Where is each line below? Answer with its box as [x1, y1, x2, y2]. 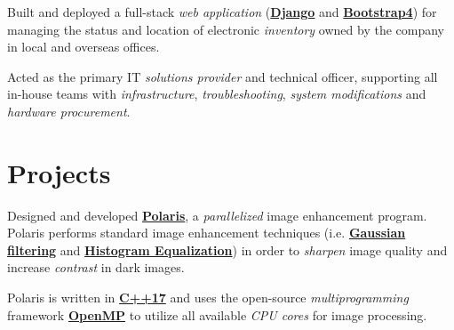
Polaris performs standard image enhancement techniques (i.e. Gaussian [7, 223, 406, 242]
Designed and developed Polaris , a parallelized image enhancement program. [7, 205, 427, 224]
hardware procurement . [7, 101, 131, 120]
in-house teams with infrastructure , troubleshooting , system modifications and [7, 85, 426, 103]
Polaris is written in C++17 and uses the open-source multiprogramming [7, 288, 409, 307]
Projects [7, 154, 111, 190]
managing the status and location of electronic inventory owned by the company [7, 20, 445, 38]
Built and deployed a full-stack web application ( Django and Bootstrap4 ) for [7, 3, 437, 20]
